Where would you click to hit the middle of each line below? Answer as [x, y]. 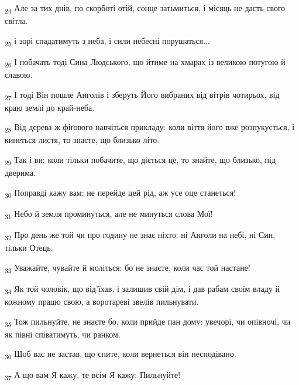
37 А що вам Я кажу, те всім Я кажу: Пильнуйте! [93, 376]
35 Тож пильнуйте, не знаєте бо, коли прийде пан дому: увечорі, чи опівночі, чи [148, 322]
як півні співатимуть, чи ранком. [63, 334]
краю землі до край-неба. [50, 107]
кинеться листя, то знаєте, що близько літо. [82, 140]
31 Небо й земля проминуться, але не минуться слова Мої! [109, 214]
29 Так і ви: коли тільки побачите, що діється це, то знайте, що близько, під [140, 160]
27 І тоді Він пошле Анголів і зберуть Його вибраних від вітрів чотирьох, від [142, 95]
